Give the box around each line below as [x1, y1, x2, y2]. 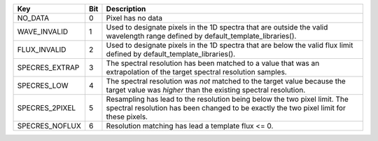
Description [106, 4, 146, 13]
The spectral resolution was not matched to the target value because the [106, 76, 346, 86]
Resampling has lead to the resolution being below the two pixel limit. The [106, 95, 349, 104]
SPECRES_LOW [17, 81, 69, 90]
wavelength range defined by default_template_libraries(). [106, 32, 297, 41]
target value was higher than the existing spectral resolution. [106, 85, 306, 95]
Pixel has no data [106, 13, 163, 22]
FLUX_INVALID [17, 45, 66, 54]
